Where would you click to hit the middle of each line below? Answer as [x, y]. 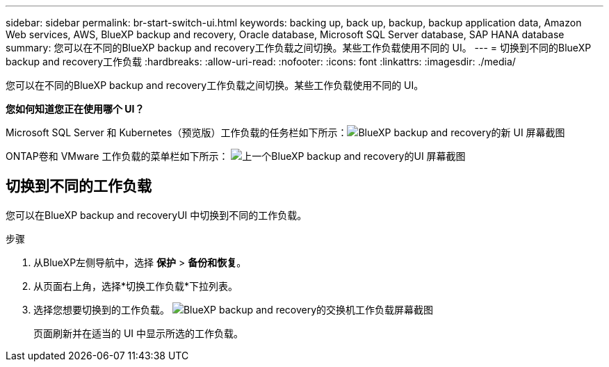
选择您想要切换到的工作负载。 [101, 309]
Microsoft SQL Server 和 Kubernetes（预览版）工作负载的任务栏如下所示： [177, 132]
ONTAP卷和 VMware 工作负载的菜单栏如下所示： [117, 156]
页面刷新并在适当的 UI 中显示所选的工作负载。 [139, 333]
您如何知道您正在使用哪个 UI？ [75, 109]
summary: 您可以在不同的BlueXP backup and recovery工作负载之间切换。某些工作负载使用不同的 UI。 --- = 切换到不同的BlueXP [299, 48]
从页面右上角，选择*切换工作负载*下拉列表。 [136, 286]
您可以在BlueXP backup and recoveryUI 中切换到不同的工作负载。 [156, 215]
